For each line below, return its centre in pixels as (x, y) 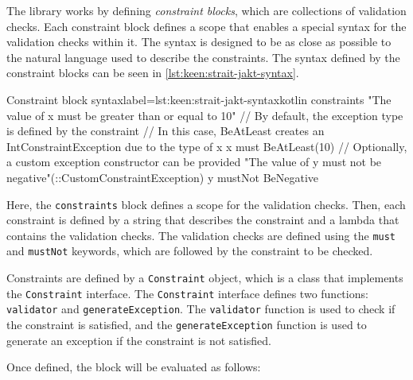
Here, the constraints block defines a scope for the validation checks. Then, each (206, 204)
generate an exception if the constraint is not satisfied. (139, 340)
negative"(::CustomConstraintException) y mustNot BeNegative (163, 177)
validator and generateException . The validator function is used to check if (201, 309)
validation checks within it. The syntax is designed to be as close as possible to (199, 42)
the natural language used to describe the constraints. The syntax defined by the (203, 57)
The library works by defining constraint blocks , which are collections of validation (206, 10)
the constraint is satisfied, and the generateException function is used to (187, 325)
